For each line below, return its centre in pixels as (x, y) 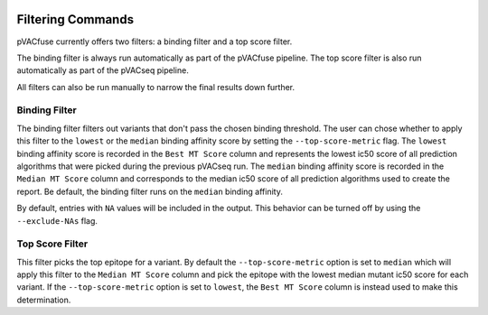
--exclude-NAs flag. (57, 220)
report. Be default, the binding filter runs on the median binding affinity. (150, 191)
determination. (44, 300)
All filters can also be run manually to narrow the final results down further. (156, 87)
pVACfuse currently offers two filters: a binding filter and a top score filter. (155, 42)
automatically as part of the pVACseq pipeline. (103, 70)
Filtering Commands (75, 19)
